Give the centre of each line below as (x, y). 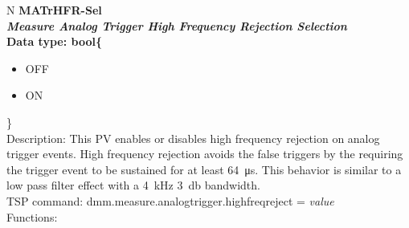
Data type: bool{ (54, 41)
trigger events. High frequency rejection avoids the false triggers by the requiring (205, 154)
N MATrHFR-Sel (54, 10)
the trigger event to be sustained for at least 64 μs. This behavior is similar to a (204, 169)
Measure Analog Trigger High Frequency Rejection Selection (177, 25)
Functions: (32, 216)
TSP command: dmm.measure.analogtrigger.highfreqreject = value (170, 200)
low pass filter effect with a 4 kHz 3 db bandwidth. (133, 185)
